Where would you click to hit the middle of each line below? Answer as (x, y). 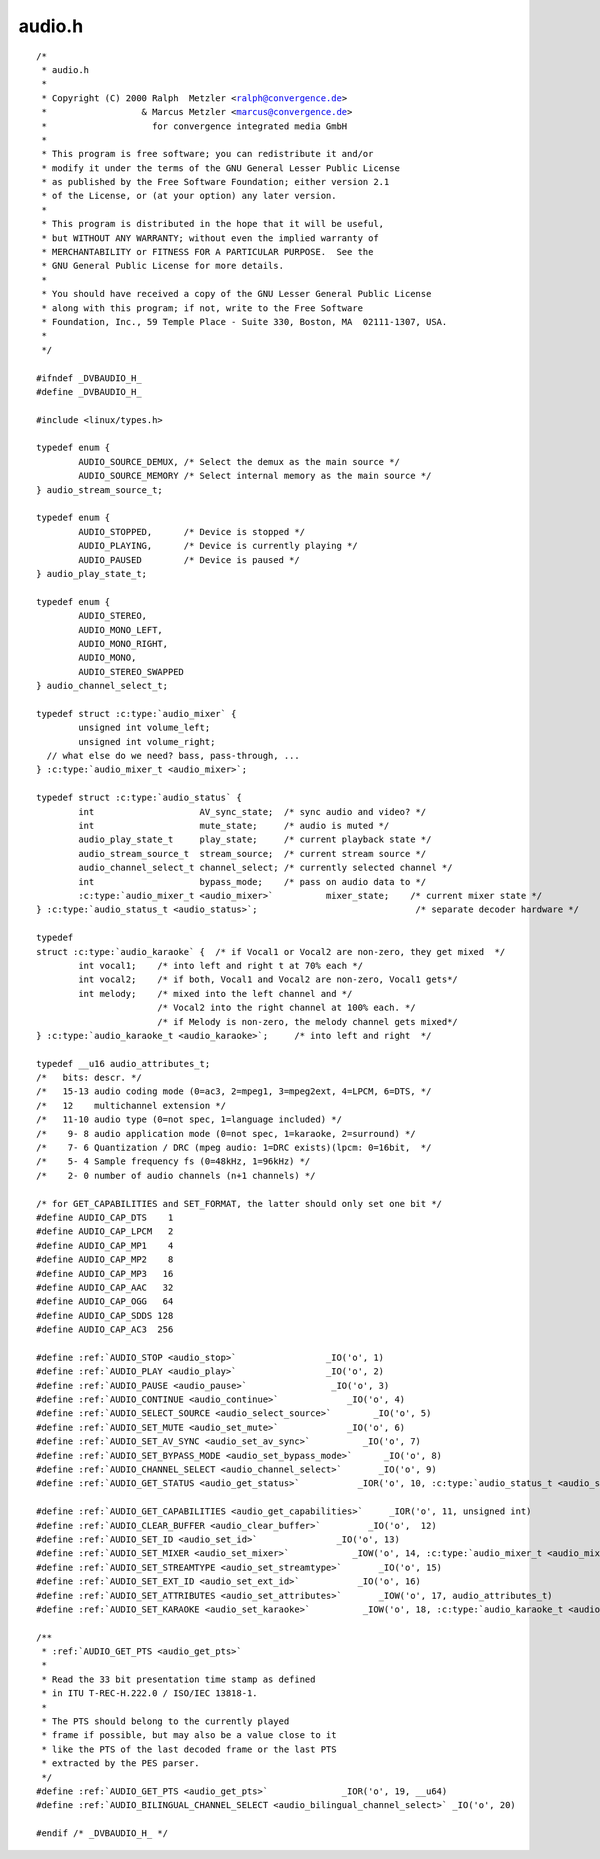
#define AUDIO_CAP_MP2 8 (105, 1259)
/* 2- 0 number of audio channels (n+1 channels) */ (176, 1175)
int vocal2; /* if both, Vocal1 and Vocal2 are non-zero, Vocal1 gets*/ (268, 979)
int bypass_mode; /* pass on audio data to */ (252, 881)
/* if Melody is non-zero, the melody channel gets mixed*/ (307, 1021)
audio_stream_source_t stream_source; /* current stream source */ (252, 853)
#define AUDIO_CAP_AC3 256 (105, 1329)
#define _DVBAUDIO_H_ (89, 391)
